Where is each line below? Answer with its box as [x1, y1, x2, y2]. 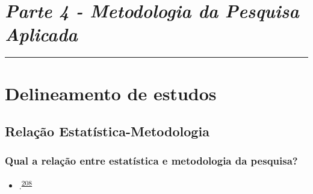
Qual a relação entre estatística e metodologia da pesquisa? [5, 153, 298, 168]
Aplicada [5, 22, 78, 47]
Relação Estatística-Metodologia [5, 122, 209, 141]
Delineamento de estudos [5, 80, 217, 105]
